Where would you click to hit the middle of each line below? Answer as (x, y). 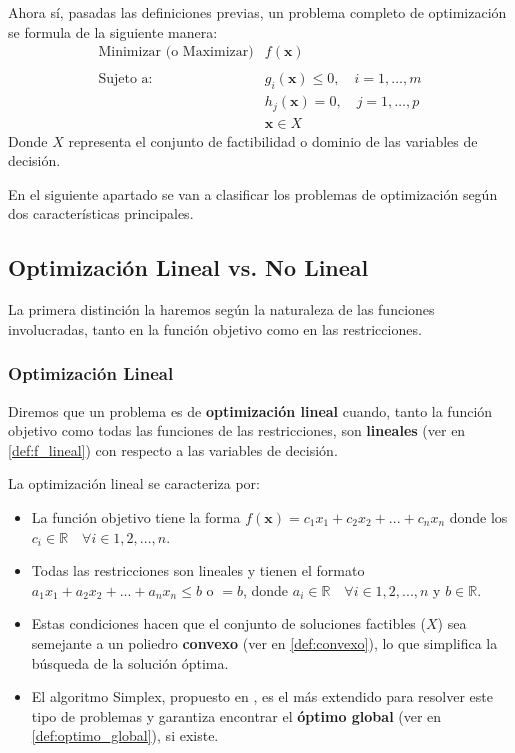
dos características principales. (101, 213)
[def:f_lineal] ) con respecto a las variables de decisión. (173, 449)
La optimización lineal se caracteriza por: (134, 483)
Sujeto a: (125, 79)
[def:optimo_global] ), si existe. (125, 735)
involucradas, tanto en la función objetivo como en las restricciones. (215, 328)
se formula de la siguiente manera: (113, 31)
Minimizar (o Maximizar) (176, 52)
